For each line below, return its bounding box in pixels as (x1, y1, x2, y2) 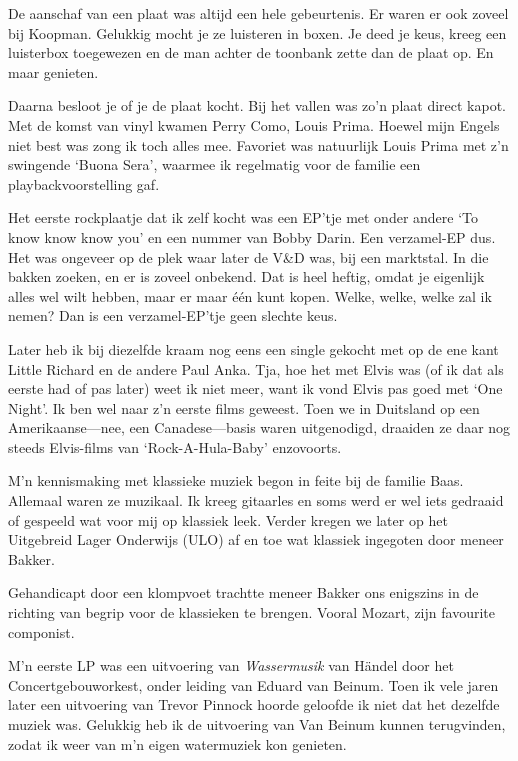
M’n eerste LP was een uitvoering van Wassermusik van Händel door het (8, 655, 454, 676)
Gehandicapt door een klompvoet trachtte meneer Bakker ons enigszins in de (8, 582, 479, 603)
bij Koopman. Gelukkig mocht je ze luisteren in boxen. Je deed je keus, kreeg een (8, 22, 507, 43)
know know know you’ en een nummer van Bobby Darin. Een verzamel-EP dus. (8, 226, 496, 247)
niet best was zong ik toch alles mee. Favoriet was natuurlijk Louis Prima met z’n (8, 134, 509, 155)
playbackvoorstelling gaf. (8, 173, 160, 194)
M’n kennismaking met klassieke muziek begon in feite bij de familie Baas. (8, 470, 464, 491)
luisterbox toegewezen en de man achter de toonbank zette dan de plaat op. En (8, 42, 494, 63)
